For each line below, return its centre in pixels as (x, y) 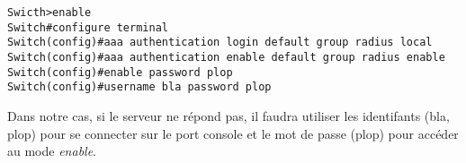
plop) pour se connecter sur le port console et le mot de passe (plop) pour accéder (233, 133)
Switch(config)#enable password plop (120, 72)
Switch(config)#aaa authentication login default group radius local (220, 43)
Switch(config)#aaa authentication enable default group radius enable (226, 57)
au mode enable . (52, 151)
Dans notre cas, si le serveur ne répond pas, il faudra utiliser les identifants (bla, (229, 115)
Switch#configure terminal (88, 27)
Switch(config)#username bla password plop (139, 87)
